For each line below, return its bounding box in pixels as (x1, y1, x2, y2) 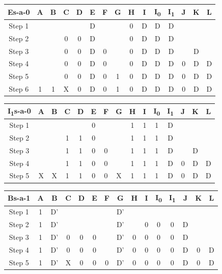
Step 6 (9, 84, 29, 94)
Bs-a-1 (8, 193, 31, 203)
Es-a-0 (8, 6, 30, 17)
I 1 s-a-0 (8, 105, 31, 117)
